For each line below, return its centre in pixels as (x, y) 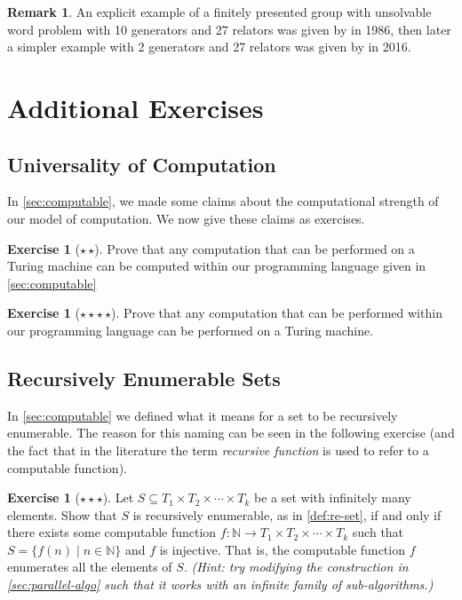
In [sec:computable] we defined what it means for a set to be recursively (203, 415)
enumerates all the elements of (90, 567)
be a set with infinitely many (333, 497)
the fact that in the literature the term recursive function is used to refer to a (218, 450)
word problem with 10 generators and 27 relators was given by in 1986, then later (229, 29)
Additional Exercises (135, 107)
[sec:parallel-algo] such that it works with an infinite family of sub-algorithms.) (220, 584)
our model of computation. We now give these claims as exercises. (186, 218)
